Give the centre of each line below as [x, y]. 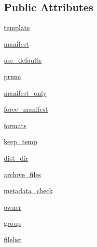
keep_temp [21, 141]
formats [15, 125]
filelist [13, 239]
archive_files [23, 174]
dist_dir [16, 157]
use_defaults [23, 60]
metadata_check [28, 190]
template [17, 27]
